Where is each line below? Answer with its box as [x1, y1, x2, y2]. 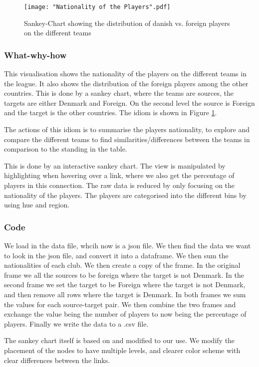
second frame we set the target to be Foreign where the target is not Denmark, [4, 279, 246, 290]
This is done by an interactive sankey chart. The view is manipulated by [4, 160, 226, 171]
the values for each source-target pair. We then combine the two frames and [4, 299, 236, 309]
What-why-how [4, 48, 67, 61]
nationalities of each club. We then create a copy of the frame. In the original [4, 260, 241, 270]
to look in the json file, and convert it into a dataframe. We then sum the [4, 250, 229, 260]
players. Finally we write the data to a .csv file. [4, 318, 149, 329]
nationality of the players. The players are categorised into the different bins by [4, 189, 247, 200]
